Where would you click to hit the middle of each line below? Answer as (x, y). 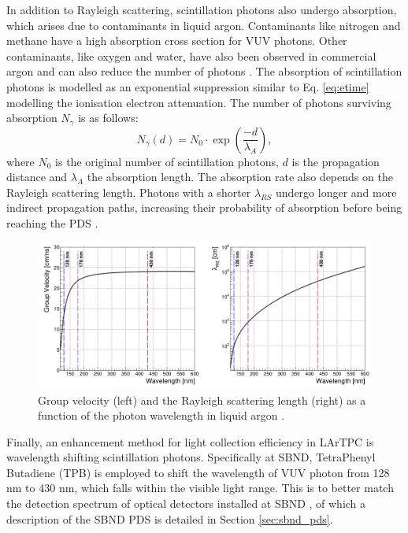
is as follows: (108, 118)
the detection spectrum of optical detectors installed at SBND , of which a (186, 503)
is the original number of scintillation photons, (167, 161)
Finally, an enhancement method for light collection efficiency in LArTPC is (190, 441)
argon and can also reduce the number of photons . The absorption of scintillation (204, 71)
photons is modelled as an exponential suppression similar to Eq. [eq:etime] (188, 86)
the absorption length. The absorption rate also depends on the (240, 177)
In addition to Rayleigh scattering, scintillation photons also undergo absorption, (202, 9)
